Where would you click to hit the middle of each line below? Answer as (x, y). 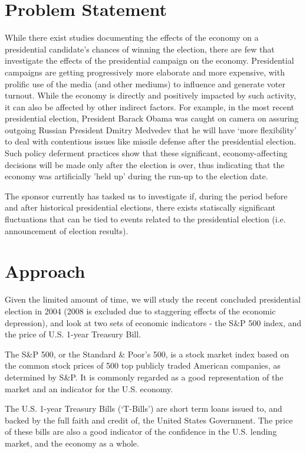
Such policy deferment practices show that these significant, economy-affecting (146, 153)
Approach (45, 271)
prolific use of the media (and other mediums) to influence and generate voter (145, 83)
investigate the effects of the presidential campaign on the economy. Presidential (149, 60)
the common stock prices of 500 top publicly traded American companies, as (143, 365)
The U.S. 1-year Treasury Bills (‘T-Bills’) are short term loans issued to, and (144, 408)
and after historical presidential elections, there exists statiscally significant (140, 207)
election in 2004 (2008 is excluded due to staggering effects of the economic (140, 311)
